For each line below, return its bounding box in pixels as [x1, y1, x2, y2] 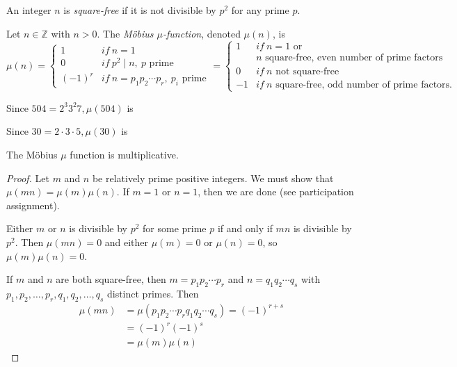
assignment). [6, 197, 60, 212]
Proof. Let [6, 170, 49, 185]
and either [104, 234, 149, 249]
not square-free [275, 66, 339, 76]
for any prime [231, 3, 289, 17]
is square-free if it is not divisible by [63, 3, 216, 17]
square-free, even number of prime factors [265, 53, 443, 63]
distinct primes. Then [106, 286, 199, 300]
